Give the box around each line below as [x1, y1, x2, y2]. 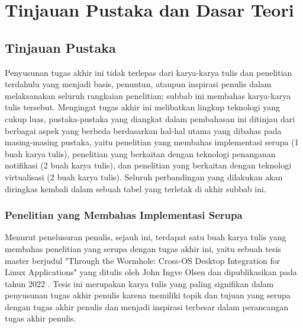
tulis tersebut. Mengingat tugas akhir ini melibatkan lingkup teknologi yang [5, 101, 281, 113]
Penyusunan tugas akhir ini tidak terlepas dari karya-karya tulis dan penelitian [5, 66, 292, 78]
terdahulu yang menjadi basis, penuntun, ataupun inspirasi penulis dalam [5, 78, 272, 90]
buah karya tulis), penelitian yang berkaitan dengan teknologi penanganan [5, 147, 276, 160]
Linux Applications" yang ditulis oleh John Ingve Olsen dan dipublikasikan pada [5, 266, 297, 278]
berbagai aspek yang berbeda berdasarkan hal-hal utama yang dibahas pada [5, 124, 282, 136]
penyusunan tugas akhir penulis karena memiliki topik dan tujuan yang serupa [5, 289, 291, 301]
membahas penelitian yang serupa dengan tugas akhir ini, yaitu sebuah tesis [5, 242, 281, 254]
